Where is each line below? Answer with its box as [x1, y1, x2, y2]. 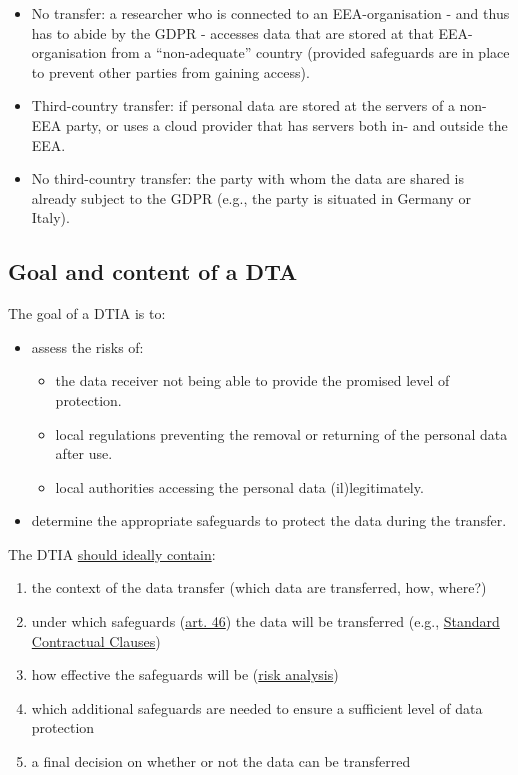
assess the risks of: [31, 336, 144, 357]
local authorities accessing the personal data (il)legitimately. [55, 476, 424, 497]
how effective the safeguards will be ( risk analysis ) [31, 664, 339, 685]
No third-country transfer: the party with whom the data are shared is [31, 168, 464, 189]
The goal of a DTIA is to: [8, 303, 166, 324]
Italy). [31, 207, 70, 228]
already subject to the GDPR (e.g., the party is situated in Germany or [31, 187, 471, 208]
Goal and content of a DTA [8, 256, 298, 287]
